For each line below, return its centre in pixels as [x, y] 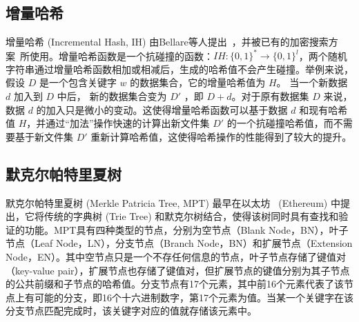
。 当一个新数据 [312, 82]
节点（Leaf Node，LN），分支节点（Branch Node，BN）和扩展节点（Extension [179, 243]
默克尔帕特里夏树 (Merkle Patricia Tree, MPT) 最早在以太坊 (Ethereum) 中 [173, 202]
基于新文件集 [44, 136]
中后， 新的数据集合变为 [112, 96]
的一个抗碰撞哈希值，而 [280, 123]
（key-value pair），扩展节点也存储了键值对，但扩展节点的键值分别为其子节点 [178, 270]
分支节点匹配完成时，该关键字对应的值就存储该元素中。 [131, 311]
